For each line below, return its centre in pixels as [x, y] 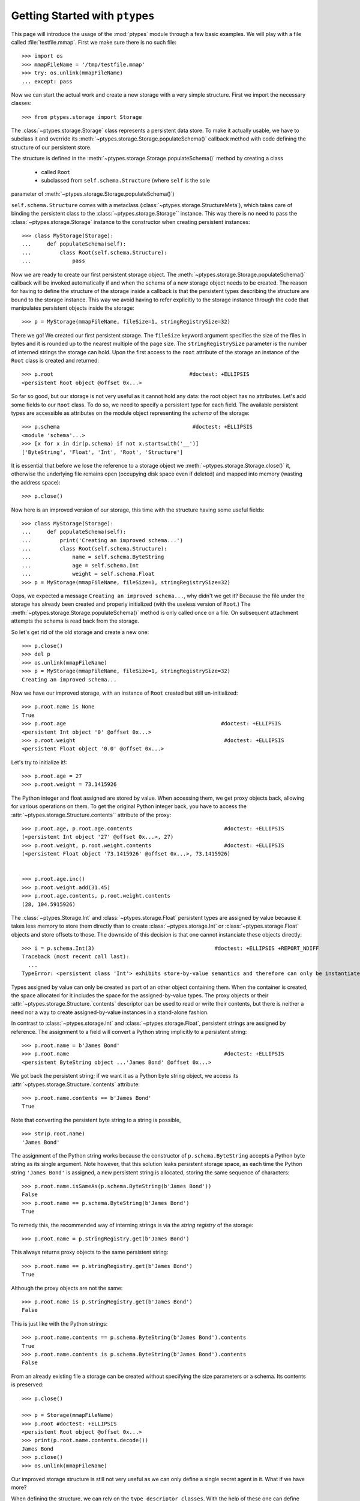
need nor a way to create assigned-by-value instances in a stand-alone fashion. [110, 1012]
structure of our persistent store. [51, 147]
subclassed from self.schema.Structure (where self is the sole [125, 181]
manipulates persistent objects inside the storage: [73, 308]
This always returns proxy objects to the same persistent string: [90, 1252]
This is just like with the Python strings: [59, 1323]
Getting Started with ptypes [83, 16]
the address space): [36, 482]
